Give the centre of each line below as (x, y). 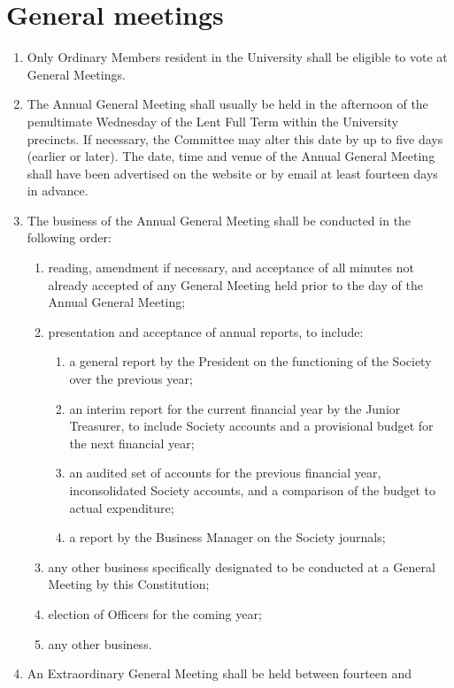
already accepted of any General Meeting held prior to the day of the (235, 284)
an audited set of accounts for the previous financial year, (225, 473)
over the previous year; (131, 379)
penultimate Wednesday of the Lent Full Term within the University (212, 121)
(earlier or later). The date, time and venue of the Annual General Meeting (231, 156)
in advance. (58, 191)
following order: (69, 237)
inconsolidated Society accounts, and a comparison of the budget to (253, 490)
